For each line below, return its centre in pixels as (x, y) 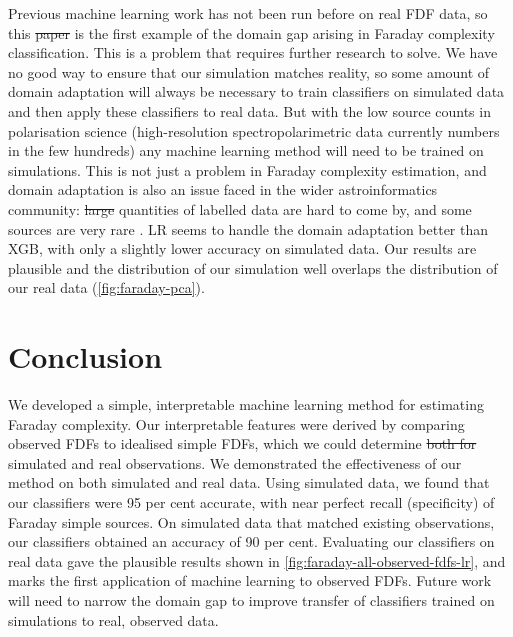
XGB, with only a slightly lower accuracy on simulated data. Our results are (242, 248)
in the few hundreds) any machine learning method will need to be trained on (246, 150)
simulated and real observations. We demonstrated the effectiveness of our (235, 462)
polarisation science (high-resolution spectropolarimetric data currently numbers (254, 130)
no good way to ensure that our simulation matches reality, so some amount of (249, 71)
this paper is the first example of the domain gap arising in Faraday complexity (251, 32)
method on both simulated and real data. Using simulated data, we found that (249, 482)
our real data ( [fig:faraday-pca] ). (106, 287)
